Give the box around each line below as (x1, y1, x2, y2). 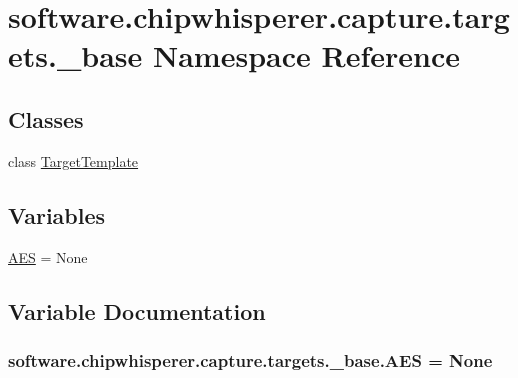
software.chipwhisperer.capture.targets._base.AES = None (8, 347, 493, 372)
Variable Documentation (8, 295, 266, 326)
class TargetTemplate (8, 150, 139, 171)
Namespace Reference (152, 35, 460, 76)
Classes (8, 103, 84, 134)
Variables (8, 199, 106, 230)
